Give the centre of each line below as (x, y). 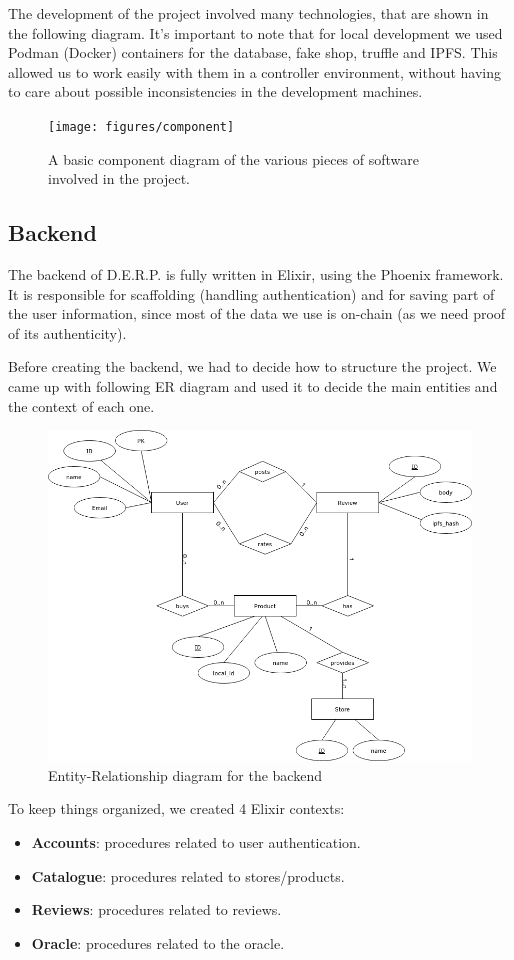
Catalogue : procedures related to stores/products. (188, 875)
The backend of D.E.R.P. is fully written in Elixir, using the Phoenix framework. (256, 274)
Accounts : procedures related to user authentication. (196, 841)
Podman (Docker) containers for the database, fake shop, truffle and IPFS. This (253, 52)
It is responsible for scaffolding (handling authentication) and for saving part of (251, 293)
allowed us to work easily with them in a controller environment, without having (255, 71)
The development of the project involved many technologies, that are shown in (248, 13)
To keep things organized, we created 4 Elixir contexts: (176, 808)
